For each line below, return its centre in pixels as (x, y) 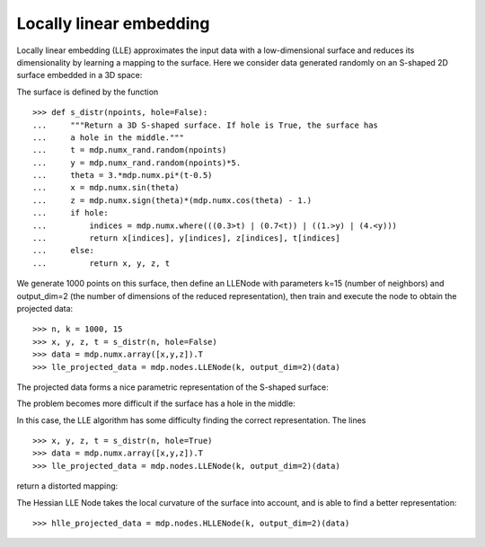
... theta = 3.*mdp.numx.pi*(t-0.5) (123, 176)
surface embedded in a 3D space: (79, 75)
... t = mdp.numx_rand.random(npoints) (130, 150)
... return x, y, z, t (101, 263)
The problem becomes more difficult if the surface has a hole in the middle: (156, 403)
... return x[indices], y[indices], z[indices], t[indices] (186, 238)
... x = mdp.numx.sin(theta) (106, 188)
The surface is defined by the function (88, 92)
